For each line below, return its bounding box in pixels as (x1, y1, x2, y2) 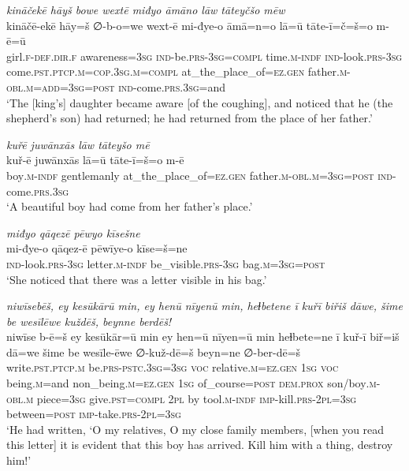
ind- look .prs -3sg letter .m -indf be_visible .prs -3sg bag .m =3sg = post (6, 255, 325, 271)
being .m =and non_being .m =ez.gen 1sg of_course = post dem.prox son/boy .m (6, 375, 377, 391)
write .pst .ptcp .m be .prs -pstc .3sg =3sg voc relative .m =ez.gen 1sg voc (6, 359, 339, 376)
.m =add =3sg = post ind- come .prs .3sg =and (23, 78, 226, 95)
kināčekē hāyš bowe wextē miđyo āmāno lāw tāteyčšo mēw (6, 2, 285, 17)
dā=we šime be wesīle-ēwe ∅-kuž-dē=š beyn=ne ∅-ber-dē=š (6, 343, 301, 360)
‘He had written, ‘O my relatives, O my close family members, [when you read (6, 421, 385, 437)
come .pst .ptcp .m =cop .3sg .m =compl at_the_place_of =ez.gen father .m (6, 63, 348, 80)
